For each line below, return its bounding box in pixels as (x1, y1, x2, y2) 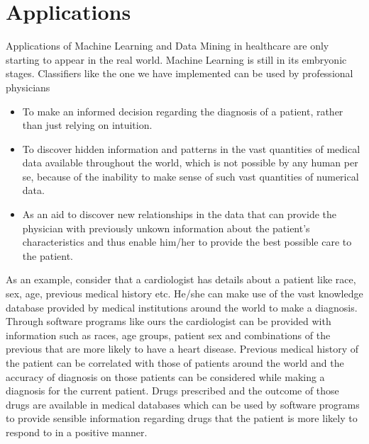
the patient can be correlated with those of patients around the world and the (6, 355, 344, 370)
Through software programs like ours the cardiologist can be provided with (6, 314, 331, 329)
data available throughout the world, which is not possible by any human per (22, 155, 358, 170)
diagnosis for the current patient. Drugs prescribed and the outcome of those (6, 383, 339, 398)
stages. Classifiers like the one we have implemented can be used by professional (6, 66, 353, 81)
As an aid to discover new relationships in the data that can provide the (22, 207, 336, 222)
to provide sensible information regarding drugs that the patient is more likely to (6, 411, 358, 426)
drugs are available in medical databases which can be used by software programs (6, 397, 360, 411)
